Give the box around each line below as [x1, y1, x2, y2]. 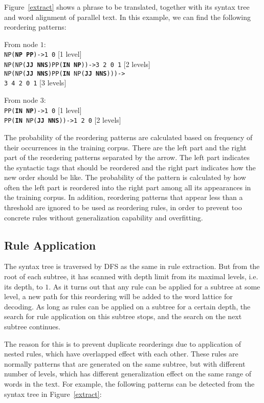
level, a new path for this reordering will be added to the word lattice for [4, 291, 233, 302]
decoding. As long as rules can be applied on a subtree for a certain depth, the [4, 301, 251, 311]
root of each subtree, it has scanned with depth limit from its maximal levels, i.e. [4, 271, 258, 282]
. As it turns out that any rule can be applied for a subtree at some [49, 281, 260, 292]
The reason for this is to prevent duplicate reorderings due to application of [4, 338, 241, 349]
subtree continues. [4, 321, 60, 332]
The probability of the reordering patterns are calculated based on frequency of [4, 131, 253, 142]
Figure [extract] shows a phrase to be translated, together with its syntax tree [4, 2, 250, 12]
